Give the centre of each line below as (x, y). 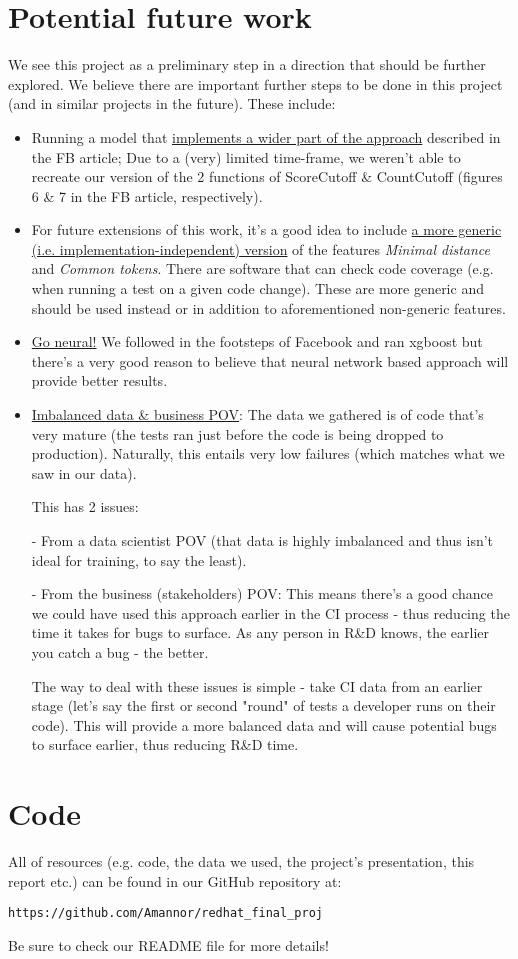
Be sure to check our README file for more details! (168, 944)
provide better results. (99, 380)
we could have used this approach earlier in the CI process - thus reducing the (270, 612)
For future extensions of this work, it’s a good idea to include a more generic (266, 229)
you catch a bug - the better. (120, 651)
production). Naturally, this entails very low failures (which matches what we (268, 453)
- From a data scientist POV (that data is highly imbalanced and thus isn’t (262, 540)
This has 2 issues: (85, 506)
